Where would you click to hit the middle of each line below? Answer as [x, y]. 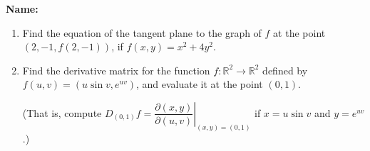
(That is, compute [62, 112]
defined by [285, 70]
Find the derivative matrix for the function [116, 70]
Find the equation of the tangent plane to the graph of [142, 32]
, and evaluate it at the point [200, 84]
